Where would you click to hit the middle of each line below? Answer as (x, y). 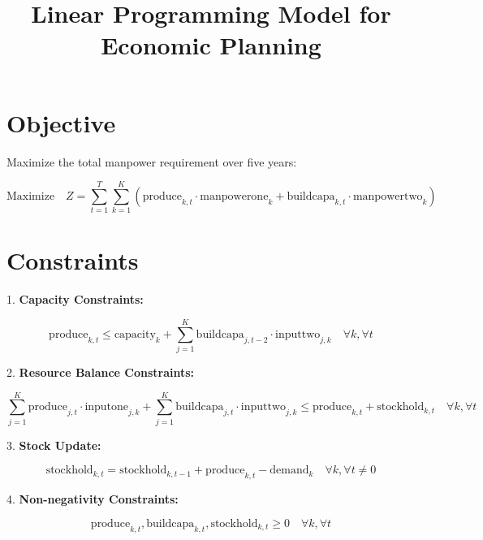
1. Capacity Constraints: (75, 299)
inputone (107, 407)
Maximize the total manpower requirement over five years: (152, 161)
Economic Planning (211, 45)
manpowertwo (388, 196)
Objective (61, 122)
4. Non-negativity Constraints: (93, 499)
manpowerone (234, 196)
